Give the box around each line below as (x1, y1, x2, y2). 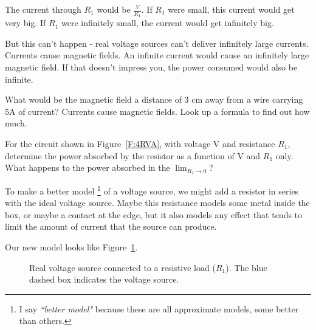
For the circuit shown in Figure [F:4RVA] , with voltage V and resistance (5, 137, 275, 150)
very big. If (5, 16, 46, 29)
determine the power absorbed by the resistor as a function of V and (5, 149, 261, 162)
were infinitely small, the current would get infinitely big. (61, 16, 274, 29)
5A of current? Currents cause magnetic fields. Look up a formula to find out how (5, 105, 310, 117)
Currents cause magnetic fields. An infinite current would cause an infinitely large (5, 49, 309, 61)
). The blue (225, 261, 267, 273)
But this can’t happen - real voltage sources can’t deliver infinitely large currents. (5, 36, 309, 49)
